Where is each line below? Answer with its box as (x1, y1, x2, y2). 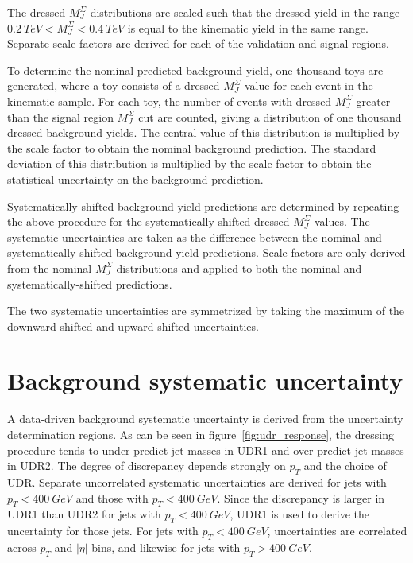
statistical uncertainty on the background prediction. (7, 170, 264, 187)
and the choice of (303, 457, 387, 474)
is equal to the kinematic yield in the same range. (127, 19, 369, 36)
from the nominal (7, 259, 92, 276)
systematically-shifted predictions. (7, 275, 172, 292)
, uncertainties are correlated (267, 522, 407, 539)
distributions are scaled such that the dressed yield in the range (90, 4, 400, 20)
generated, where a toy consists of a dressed (7, 77, 220, 94)
